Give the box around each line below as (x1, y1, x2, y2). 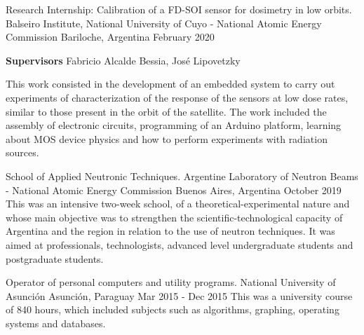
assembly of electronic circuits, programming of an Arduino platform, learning (6, 118, 342, 132)
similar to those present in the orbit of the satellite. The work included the (6, 104, 327, 118)
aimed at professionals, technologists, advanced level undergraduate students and (6, 237, 353, 252)
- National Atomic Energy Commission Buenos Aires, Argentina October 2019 (6, 182, 342, 197)
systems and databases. (6, 315, 106, 330)
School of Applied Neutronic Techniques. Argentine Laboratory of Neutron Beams (6, 168, 358, 183)
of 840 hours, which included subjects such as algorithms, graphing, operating (6, 302, 339, 317)
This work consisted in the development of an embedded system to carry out (6, 76, 335, 91)
